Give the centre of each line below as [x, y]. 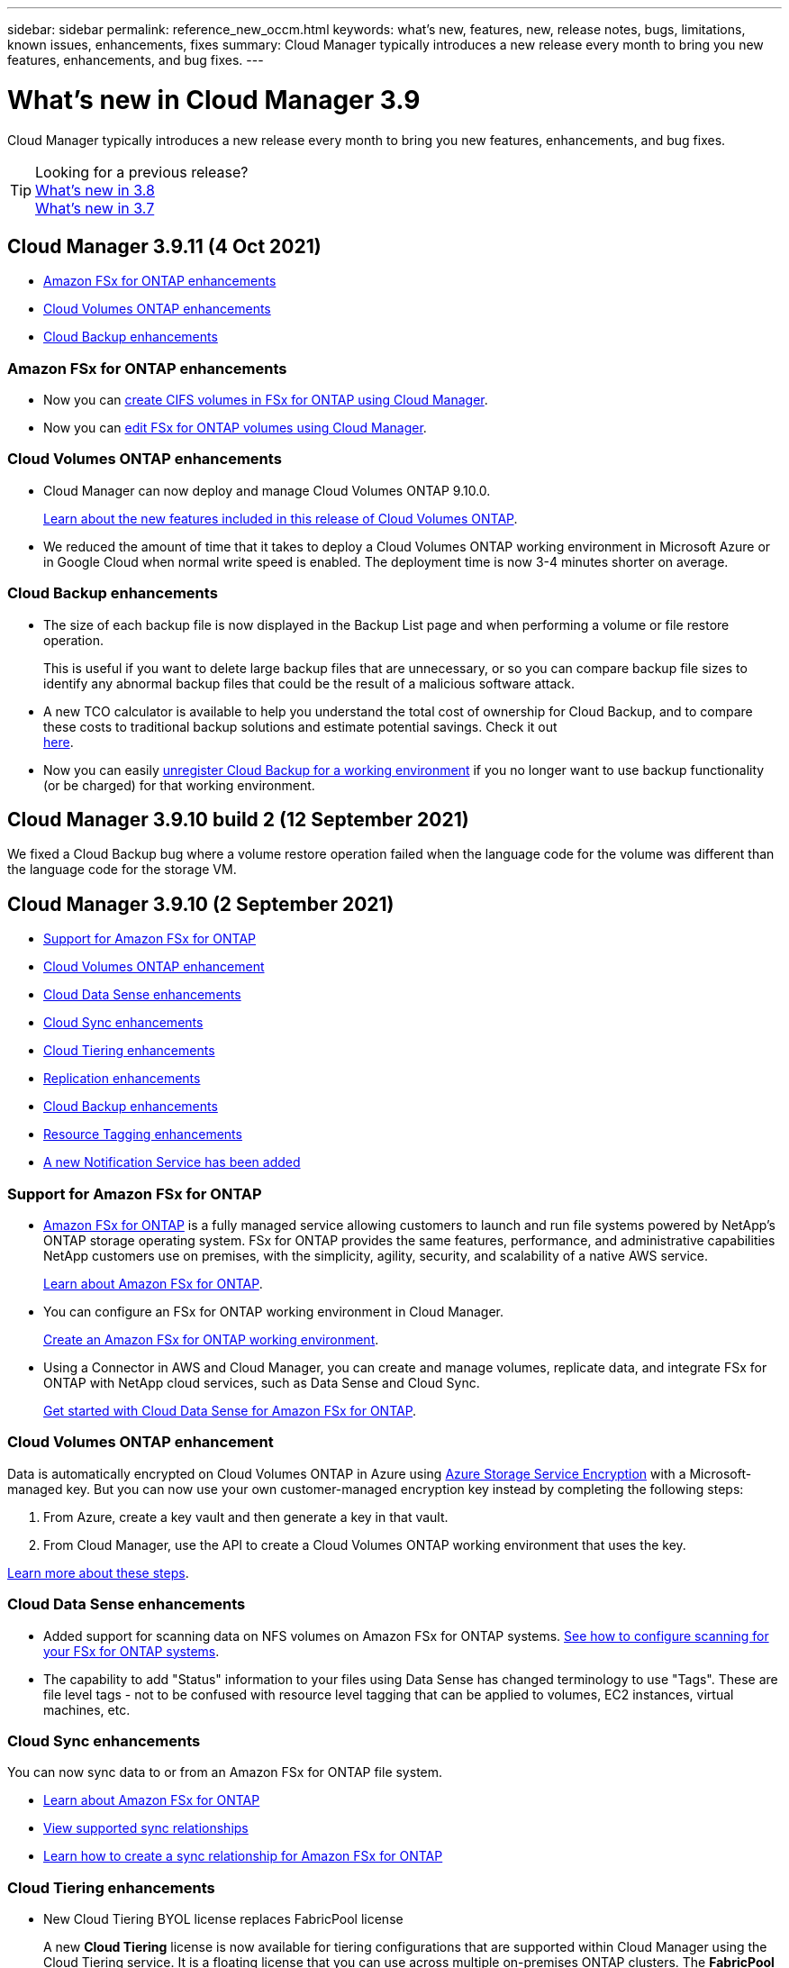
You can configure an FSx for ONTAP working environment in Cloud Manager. [273, 1312]
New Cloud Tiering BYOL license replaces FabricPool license [223, 1919]
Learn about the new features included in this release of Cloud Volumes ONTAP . [281, 518]
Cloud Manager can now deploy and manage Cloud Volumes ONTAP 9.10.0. [267, 490]
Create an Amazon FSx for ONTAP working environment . [211, 1340]
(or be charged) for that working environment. [179, 785]
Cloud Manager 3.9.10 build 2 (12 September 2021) [238, 820]
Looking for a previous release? [142, 172]
